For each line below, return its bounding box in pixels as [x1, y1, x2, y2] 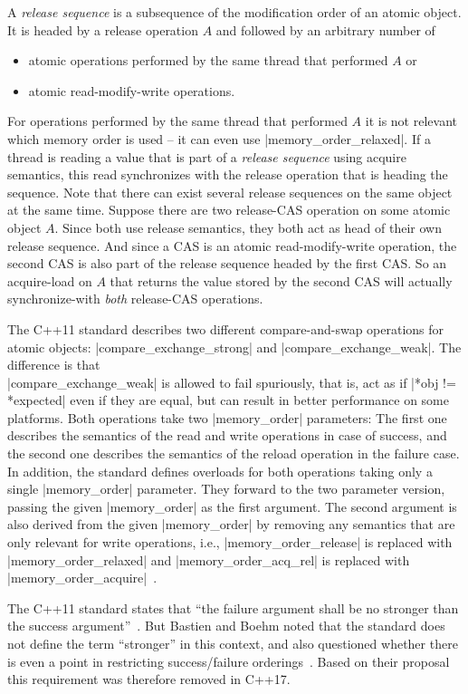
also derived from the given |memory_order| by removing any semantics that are [7, 515, 455, 534]
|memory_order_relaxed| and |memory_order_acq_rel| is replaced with [7, 550, 410, 569]
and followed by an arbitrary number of [215, 20, 435, 39]
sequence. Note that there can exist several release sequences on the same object [7, 182, 453, 201]
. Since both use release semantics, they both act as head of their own [54, 217, 442, 236]
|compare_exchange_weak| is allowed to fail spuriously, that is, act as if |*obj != [7, 372, 456, 391]
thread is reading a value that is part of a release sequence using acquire [7, 147, 406, 166]
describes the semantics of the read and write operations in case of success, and [7, 426, 447, 445]
